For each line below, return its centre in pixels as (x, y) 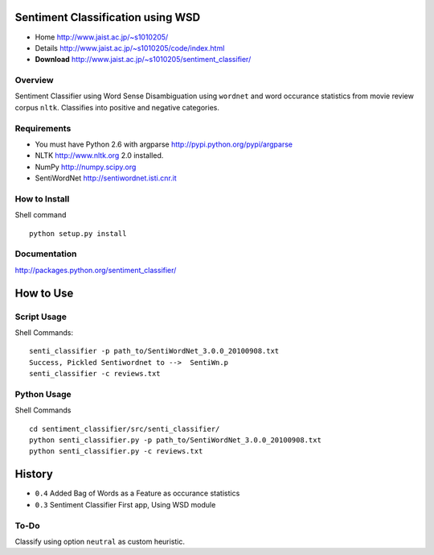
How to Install (42, 199)
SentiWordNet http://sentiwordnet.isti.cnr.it (106, 178)
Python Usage (43, 394)
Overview (34, 81)
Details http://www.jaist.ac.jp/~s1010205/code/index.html (130, 48)
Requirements (43, 128)
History (34, 474)
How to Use (44, 293)
